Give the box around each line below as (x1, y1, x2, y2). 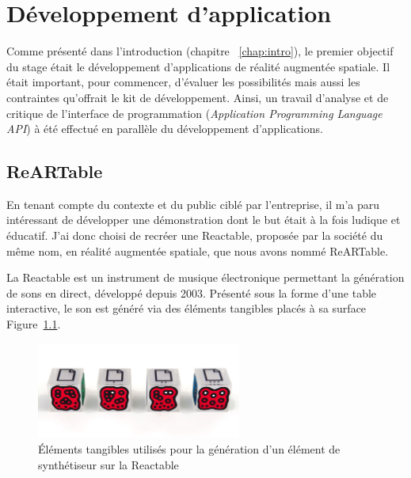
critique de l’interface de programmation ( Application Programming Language (6, 104, 382, 121)
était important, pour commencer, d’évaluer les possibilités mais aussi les (6, 74, 360, 90)
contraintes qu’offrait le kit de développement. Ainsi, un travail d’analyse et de (6, 89, 389, 105)
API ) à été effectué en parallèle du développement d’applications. (6, 120, 323, 137)
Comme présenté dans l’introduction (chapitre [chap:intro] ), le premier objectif (6, 43, 394, 59)
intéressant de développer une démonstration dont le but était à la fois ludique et (6, 211, 401, 228)
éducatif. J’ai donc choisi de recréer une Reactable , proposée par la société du (6, 227, 383, 244)
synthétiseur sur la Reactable (38, 456, 179, 472)
